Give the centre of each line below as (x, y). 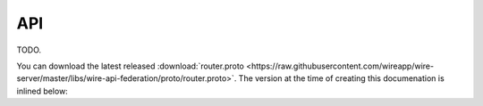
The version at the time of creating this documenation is (341, 78)
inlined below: (42, 91)
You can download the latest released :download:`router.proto (131, 66)
